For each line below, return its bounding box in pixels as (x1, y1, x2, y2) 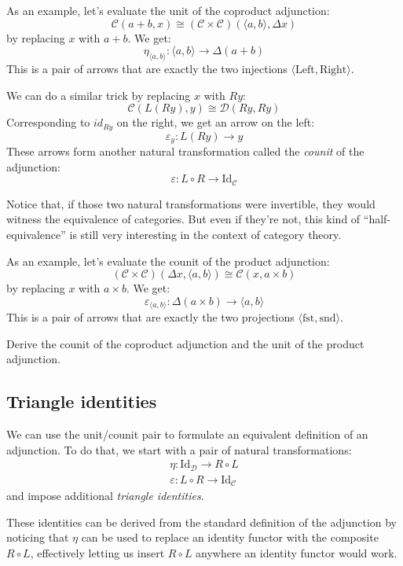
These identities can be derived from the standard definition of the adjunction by (6, 513, 397, 530)
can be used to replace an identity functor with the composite (81, 529, 379, 546)
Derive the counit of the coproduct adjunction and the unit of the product (6, 335, 365, 351)
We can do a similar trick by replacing (6, 86, 191, 103)
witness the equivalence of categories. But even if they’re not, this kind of (6, 211, 361, 227)
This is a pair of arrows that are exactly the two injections (6, 60, 288, 76)
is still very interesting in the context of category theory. (69, 226, 342, 242)
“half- (363, 211, 391, 227)
